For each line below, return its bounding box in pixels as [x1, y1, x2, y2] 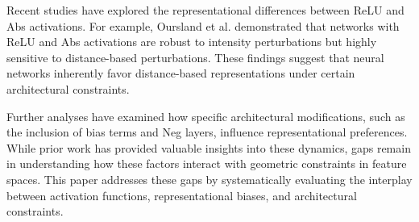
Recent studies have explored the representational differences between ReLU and [6, 2, 404, 18]
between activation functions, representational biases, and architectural [6, 186, 357, 203]
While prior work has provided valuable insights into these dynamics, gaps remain [6, 139, 411, 156]
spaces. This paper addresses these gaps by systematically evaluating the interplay [6, 170, 413, 187]
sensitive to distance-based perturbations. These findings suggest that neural [6, 48, 384, 65]
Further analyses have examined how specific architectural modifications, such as [6, 107, 405, 124]
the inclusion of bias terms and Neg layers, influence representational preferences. [6, 124, 408, 140]
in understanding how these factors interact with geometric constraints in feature [6, 155, 407, 172]
